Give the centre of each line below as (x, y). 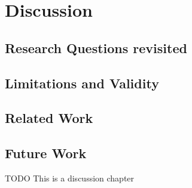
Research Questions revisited (96, 47)
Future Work (46, 153)
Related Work (49, 118)
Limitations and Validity (82, 83)
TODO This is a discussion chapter (70, 178)
